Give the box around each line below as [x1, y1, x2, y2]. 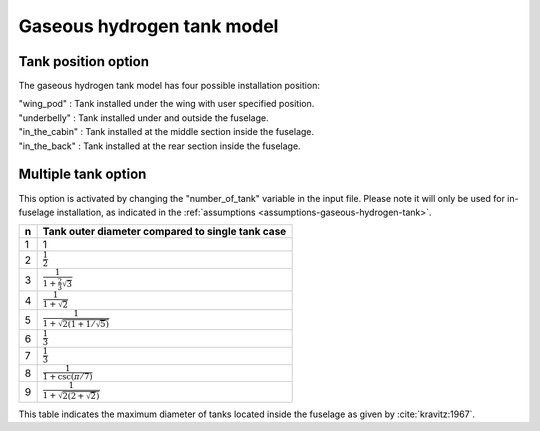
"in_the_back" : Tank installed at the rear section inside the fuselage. [18, 140, 301, 152]
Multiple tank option [18, 166, 147, 183]
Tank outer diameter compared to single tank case [42, 225, 287, 239]
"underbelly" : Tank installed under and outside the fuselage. [18, 111, 269, 124]
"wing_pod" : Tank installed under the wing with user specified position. [18, 98, 315, 110]
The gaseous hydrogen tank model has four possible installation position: [18, 80, 320, 92]
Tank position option [18, 53, 150, 70]
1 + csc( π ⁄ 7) [42, 371, 93, 382]
